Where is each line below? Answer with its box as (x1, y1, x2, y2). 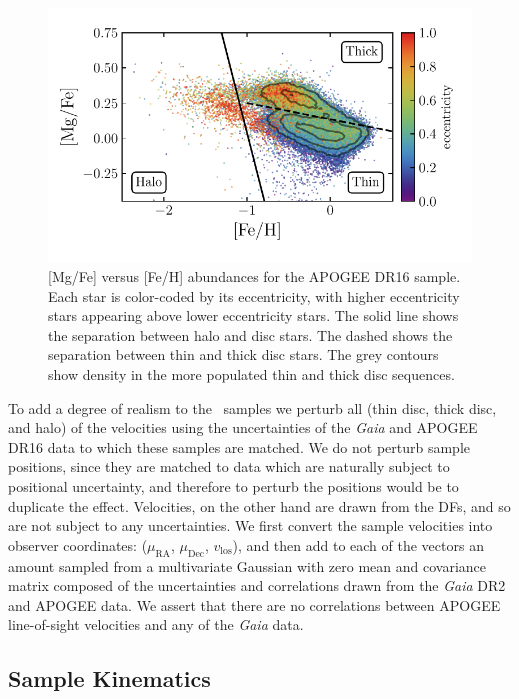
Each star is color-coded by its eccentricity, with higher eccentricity (48, 285, 460, 306)
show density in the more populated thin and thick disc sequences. (48, 363, 455, 384)
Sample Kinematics (8, 663, 211, 694)
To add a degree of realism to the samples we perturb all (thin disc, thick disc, (8, 397, 497, 418)
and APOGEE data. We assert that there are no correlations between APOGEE (8, 594, 501, 615)
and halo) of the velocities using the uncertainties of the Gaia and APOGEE (8, 417, 478, 438)
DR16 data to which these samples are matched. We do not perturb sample (8, 436, 470, 457)
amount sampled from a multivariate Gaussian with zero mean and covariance (8, 555, 487, 576)
